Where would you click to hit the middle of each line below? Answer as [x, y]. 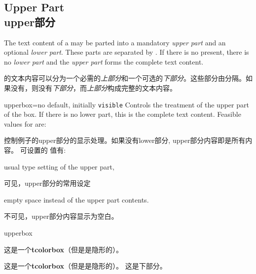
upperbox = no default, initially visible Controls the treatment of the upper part [127, 104]
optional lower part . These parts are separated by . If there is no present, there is [127, 52]
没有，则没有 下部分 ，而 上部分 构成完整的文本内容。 [93, 87]
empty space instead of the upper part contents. [76, 199]
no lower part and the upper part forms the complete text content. [104, 61]
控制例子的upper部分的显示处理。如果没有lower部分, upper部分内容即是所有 [125, 140]
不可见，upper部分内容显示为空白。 [61, 216]
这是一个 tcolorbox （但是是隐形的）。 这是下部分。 [85, 266]
